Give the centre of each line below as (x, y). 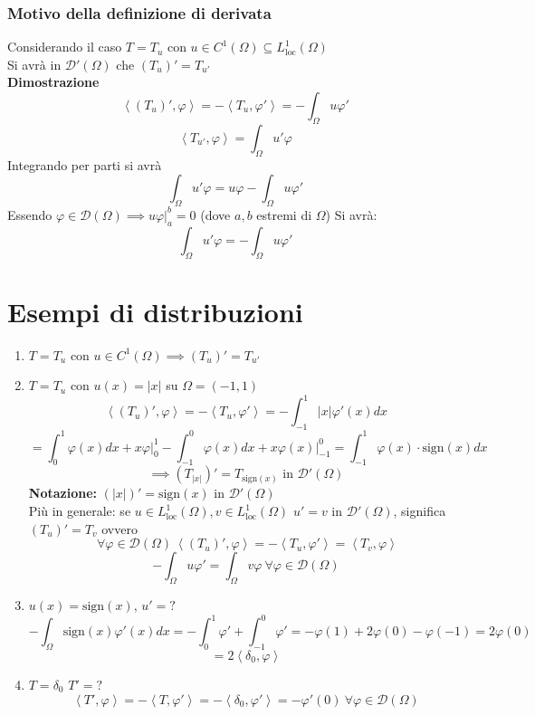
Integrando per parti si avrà (85, 164)
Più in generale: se (80, 511)
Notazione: (62, 493)
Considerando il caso (65, 47)
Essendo (30, 214)
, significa (420, 511)
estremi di (284, 214)
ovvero (119, 528)
